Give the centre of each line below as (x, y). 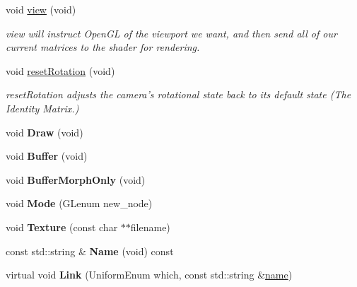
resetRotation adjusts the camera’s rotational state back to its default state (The (178, 94)
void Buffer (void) (47, 156)
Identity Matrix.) (42, 108)
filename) (150, 227)
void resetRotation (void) (60, 70)
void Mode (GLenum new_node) (79, 203)
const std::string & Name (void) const (90, 251)
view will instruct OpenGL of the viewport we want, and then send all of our (171, 33)
